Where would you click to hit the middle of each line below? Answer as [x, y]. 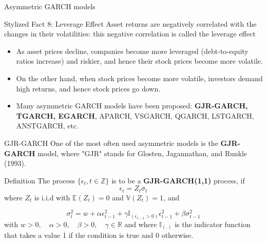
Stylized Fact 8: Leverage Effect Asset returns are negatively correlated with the [130, 23]
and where [141, 224]
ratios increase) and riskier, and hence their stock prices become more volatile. [139, 61]
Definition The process [40, 180]
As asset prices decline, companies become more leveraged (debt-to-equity [132, 51]
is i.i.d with [52, 197]
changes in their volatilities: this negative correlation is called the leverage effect [130, 34]
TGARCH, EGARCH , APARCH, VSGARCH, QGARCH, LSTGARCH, [135, 115]
